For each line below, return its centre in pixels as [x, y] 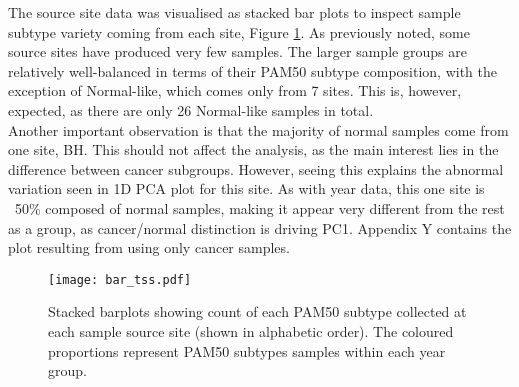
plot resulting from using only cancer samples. [149, 247]
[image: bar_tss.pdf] [120, 279]
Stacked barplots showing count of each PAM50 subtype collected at [257, 311]
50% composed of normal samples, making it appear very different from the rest [259, 207]
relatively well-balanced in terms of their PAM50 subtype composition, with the [253, 70]
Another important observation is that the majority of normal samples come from [258, 129]
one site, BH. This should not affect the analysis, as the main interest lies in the [253, 149]
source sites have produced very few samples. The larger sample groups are [237, 51]
